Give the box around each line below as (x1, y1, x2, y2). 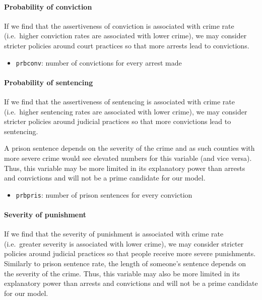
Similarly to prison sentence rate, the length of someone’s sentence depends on (4, 258, 246, 269)
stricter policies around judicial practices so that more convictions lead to (4, 116, 231, 127)
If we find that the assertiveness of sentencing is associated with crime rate (4, 96, 235, 107)
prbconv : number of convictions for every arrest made (16, 57, 182, 68)
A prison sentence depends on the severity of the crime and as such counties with (4, 143, 255, 153)
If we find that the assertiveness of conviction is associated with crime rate (4, 20, 234, 31)
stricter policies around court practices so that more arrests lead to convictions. (4, 40, 249, 50)
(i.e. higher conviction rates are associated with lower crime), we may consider (4, 30, 247, 41)
